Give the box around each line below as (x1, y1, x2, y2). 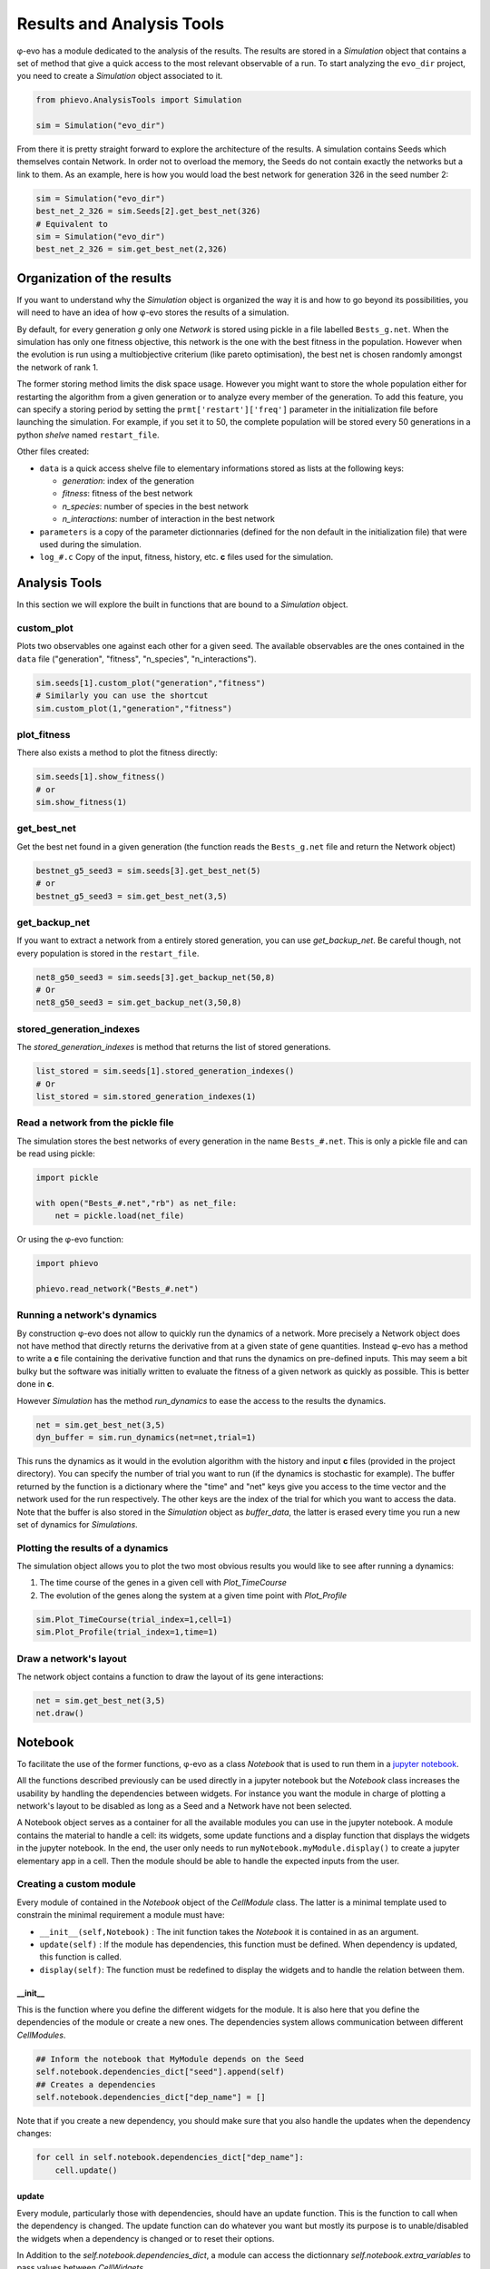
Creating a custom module (16, 1878, 136, 1891)
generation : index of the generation (62, 475, 195, 486)
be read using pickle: (16, 1148, 95, 1159)
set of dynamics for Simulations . (16, 1518, 138, 1529)
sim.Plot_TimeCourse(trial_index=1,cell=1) (35, 1614, 233, 1625)
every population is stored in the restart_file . (16, 948, 200, 958)
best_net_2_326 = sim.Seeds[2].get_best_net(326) (35, 206, 261, 217)
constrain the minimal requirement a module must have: (16, 1910, 225, 1920)
